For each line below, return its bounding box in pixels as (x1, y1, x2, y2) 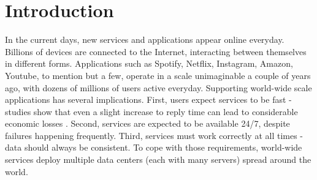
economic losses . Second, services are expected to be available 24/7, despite (5, 117, 290, 130)
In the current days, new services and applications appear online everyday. (5, 33, 285, 46)
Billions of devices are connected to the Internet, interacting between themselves (5, 45, 307, 58)
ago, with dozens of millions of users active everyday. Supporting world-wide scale (5, 81, 312, 94)
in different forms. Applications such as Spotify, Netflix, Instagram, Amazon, (5, 57, 293, 70)
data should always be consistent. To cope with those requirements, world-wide (5, 141, 302, 154)
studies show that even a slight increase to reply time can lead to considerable (5, 105, 298, 118)
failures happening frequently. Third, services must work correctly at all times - (5, 129, 303, 141)
